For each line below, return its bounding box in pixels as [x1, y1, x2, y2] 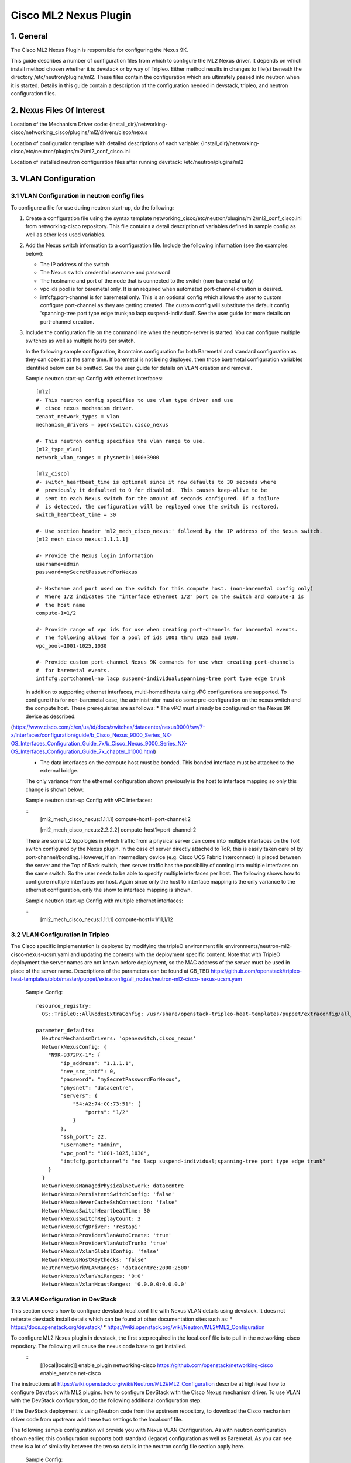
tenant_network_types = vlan [36, 413, 119, 420]
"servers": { [60, 1093, 98, 1100]
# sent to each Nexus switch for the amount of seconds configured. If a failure [36, 495, 280, 502]
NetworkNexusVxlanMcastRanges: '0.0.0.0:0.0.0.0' [42, 1281, 187, 1287]
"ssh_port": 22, [60, 1134, 107, 1141]
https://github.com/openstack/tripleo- [211, 967, 302, 974]
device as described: [25, 713, 76, 720]
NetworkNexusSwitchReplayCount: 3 [42, 1215, 141, 1222]
